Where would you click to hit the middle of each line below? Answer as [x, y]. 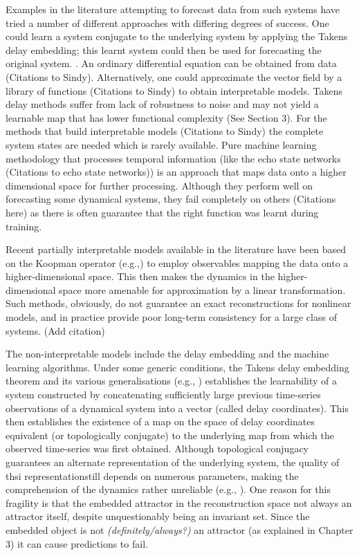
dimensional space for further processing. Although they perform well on [159, 185]
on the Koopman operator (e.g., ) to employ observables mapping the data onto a [177, 262]
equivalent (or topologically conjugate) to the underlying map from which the [170, 435]
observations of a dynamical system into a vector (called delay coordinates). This [177, 408]
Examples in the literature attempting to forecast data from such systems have [173, 9]
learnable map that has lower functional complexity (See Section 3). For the [166, 117]
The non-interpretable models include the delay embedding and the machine [167, 354]
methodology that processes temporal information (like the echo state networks [173, 158]
